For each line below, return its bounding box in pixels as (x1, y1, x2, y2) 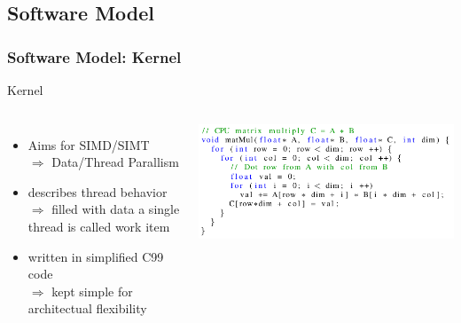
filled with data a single (51, 200, 180, 218)
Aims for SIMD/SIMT (27, 135, 150, 154)
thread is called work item (27, 217, 170, 235)
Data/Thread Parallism (51, 153, 179, 171)
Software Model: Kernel (7, 45, 182, 67)
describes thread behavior (27, 182, 168, 201)
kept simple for (51, 281, 133, 300)
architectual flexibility (27, 299, 147, 318)
